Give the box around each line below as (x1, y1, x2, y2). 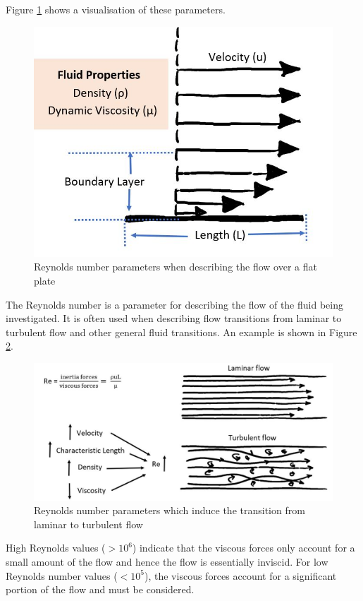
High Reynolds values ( (6, 540, 106, 555)
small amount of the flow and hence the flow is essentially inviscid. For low (6, 554, 328, 569)
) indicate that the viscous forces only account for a (132, 540, 355, 555)
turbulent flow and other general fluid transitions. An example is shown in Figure (6, 324, 357, 339)
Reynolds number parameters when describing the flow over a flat (34, 259, 317, 274)
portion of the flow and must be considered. (6, 582, 195, 597)
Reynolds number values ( (6, 568, 118, 583)
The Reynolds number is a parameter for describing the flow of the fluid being (6, 297, 343, 311)
